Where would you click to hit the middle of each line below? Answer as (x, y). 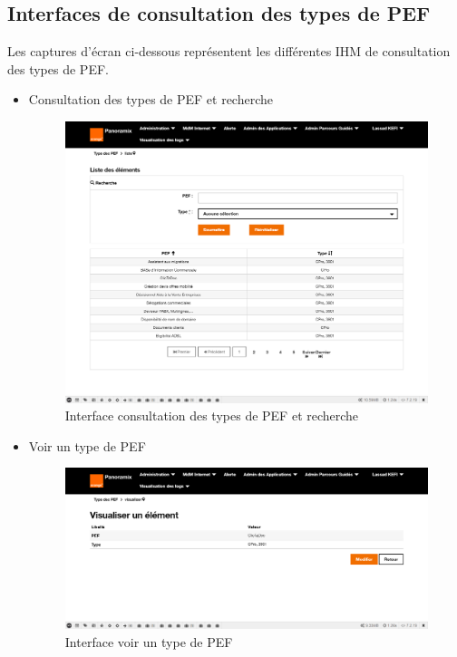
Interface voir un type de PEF (149, 641)
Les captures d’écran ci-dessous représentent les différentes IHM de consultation (229, 51)
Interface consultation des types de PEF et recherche (212, 415)
